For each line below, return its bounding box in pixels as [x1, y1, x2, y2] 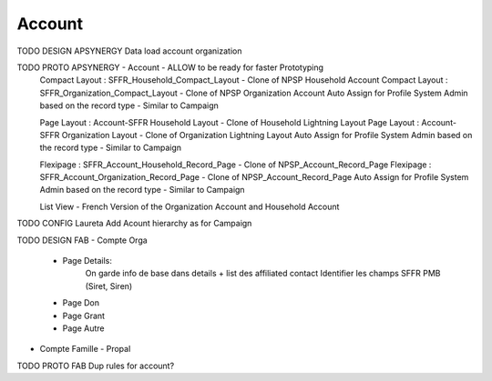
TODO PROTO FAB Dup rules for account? [16, 360, 175, 371]
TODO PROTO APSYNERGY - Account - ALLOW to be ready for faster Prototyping [16, 62, 323, 73]
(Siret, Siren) [85, 280, 133, 291]
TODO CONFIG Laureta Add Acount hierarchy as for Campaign [16, 218, 252, 229]
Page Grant [62, 310, 105, 321]
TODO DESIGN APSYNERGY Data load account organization [16, 45, 242, 56]
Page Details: [62, 256, 113, 266]
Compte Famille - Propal [39, 344, 131, 355]
